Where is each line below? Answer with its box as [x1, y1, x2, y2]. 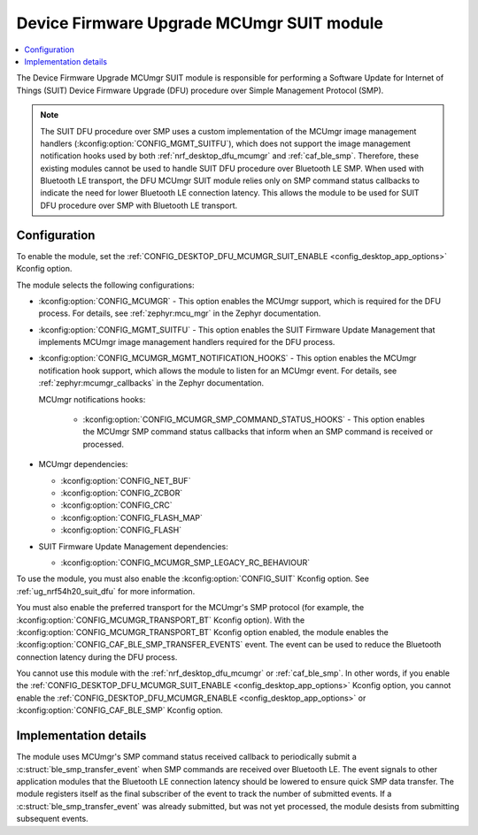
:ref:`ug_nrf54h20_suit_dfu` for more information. [16, 586, 196, 596]
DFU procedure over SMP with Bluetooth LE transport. [40, 200, 238, 211]
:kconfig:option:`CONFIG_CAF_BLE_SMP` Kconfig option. [16, 705, 223, 716]
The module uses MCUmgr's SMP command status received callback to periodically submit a [16, 752, 358, 762]
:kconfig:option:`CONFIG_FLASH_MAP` [60, 512, 204, 523]
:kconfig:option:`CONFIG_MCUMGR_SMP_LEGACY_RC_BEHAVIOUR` [60, 557, 310, 568]
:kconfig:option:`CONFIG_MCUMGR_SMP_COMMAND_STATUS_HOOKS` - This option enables [82, 414, 425, 425]
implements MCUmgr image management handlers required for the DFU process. [38, 337, 335, 348]
